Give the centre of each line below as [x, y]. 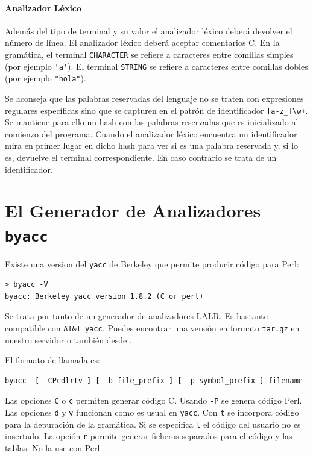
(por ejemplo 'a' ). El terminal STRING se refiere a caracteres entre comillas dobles [156, 66]
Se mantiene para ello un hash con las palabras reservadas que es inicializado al [152, 122]
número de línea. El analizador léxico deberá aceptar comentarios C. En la [142, 42]
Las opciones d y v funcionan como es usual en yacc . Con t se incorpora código [152, 412]
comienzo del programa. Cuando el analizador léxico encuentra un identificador [151, 133]
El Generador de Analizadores [133, 211]
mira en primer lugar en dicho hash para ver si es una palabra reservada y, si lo [152, 145]
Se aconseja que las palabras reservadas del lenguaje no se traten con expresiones [154, 98]
